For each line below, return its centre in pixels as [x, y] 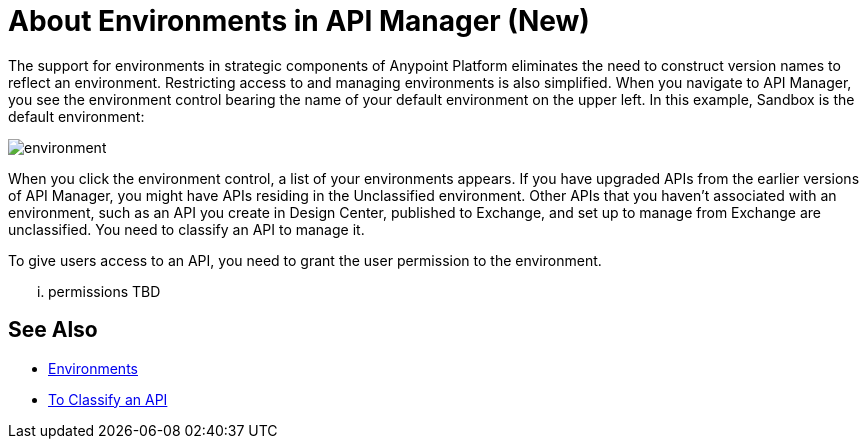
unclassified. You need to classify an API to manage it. [186, 229]
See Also [53, 330]
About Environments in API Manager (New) [299, 21]
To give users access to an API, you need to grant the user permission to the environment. [305, 260]
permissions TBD [104, 291]
